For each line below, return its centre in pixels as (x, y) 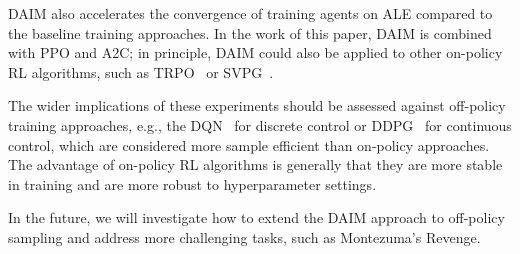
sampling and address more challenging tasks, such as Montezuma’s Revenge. (244, 236)
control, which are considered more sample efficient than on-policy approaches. (249, 144)
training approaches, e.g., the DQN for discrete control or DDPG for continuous (260, 124)
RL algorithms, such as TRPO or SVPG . (141, 71)
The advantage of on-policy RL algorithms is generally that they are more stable (255, 164)
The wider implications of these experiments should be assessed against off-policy (257, 105)
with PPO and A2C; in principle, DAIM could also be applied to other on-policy (255, 52)
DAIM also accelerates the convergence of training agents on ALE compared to (250, 13)
